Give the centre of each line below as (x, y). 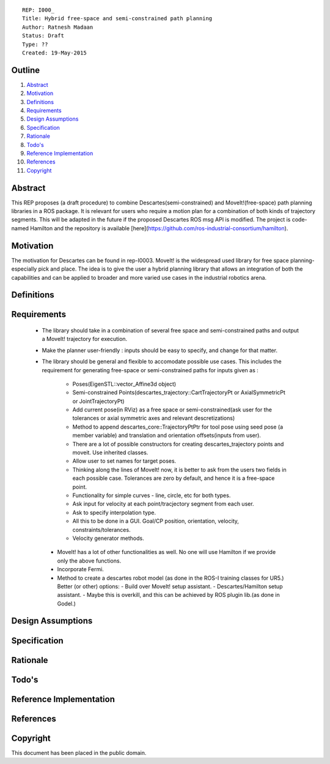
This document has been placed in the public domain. (79, 752)
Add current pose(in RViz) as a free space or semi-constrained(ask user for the (172, 410)
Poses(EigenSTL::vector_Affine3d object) (124, 384)
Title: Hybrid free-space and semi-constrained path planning (117, 19)
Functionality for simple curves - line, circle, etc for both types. (152, 495)
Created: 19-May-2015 (54, 53)
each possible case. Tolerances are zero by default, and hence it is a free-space (174, 478)
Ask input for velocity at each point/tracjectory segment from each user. (163, 504)
